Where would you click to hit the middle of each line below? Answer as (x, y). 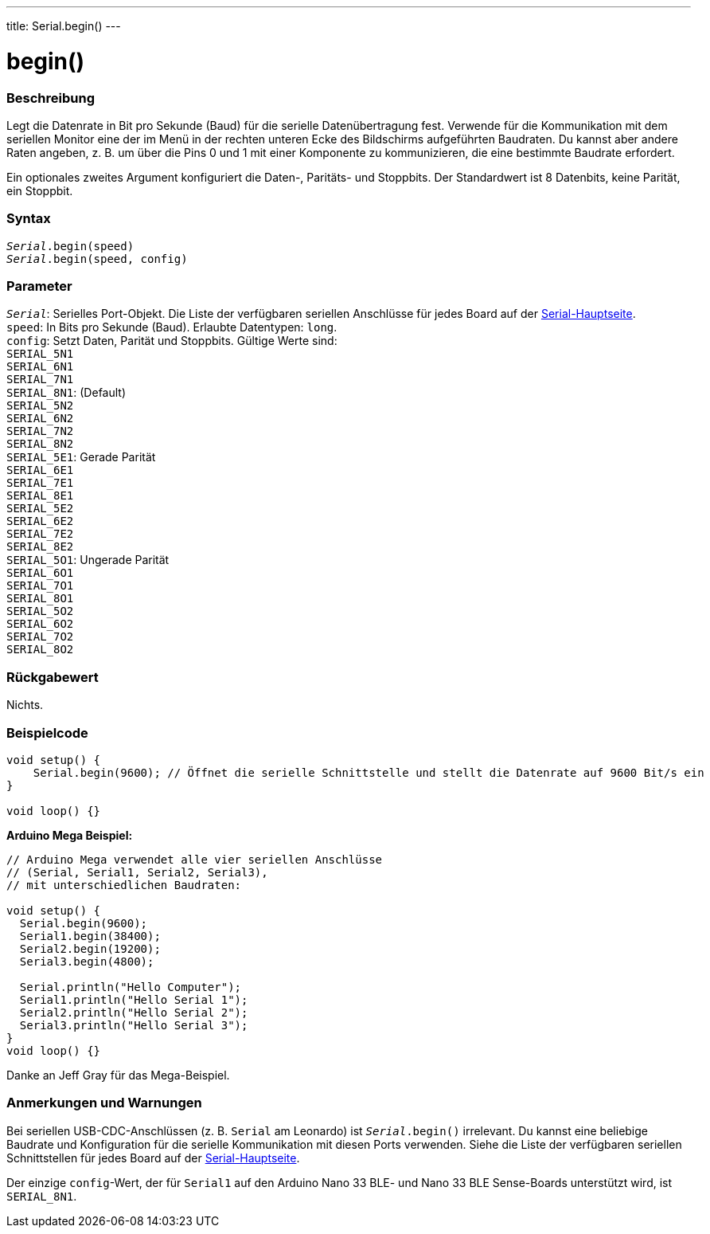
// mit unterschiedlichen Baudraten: (124, 885)
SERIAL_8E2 (40, 547)
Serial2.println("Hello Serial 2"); (134, 1012)
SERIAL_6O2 (40, 624)
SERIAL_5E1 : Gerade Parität (81, 457)
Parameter (39, 286)
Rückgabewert (53, 677)
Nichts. (25, 705)
